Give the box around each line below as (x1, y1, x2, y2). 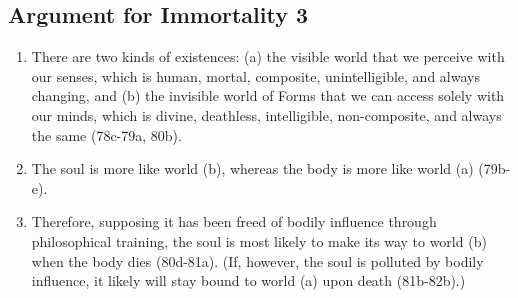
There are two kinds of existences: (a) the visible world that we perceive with (31, 46, 505, 67)
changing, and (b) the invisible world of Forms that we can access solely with (31, 85, 505, 106)
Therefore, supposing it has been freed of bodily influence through (31, 211, 437, 232)
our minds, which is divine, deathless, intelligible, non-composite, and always (31, 104, 502, 125)
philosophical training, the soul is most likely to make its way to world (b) (31, 230, 487, 251)
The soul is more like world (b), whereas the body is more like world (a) (31, 158, 474, 179)
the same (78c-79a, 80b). (31, 124, 182, 145)
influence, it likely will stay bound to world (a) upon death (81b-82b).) (31, 270, 466, 291)
